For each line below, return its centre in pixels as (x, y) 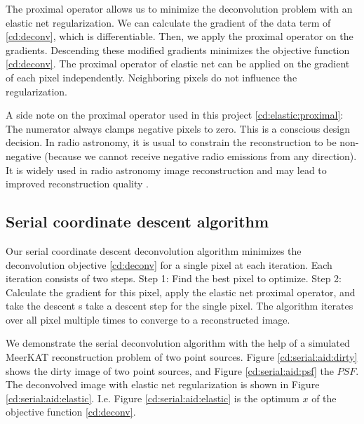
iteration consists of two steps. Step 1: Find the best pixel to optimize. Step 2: (174, 278)
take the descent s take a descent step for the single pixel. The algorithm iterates (180, 306)
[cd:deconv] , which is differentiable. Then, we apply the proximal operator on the (180, 36)
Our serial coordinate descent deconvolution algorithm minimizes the (154, 250)
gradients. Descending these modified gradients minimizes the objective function (178, 49)
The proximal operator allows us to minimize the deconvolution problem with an (179, 8)
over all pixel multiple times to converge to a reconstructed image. (148, 319)
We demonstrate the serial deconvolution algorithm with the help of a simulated (178, 343)
